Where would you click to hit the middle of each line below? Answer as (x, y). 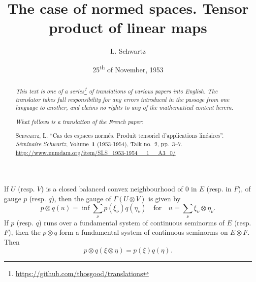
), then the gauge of (81, 198)
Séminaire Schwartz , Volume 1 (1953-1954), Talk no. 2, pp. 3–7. (99, 144)
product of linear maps (128, 27)
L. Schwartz (128, 51)
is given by (164, 198)
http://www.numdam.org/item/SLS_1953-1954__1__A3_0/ (96, 152)
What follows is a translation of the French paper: (79, 121)
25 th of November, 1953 (128, 68)
